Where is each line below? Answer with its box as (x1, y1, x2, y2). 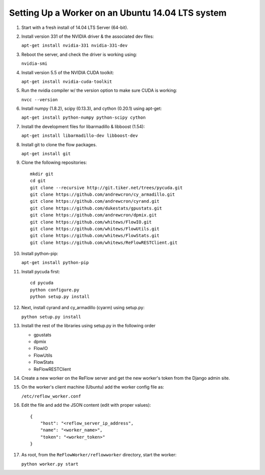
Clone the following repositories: (21, 159, 87, 165)
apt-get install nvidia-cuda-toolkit (21, 79, 112, 84)
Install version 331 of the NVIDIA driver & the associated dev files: (21, 33, 154, 39)
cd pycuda (30, 280, 53, 286)
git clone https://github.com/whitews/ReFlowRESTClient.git (30, 239, 178, 245)
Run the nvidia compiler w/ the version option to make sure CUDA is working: (21, 87, 178, 93)
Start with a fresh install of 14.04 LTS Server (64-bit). (21, 25, 129, 30)
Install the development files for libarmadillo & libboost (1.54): (21, 123, 145, 130)
